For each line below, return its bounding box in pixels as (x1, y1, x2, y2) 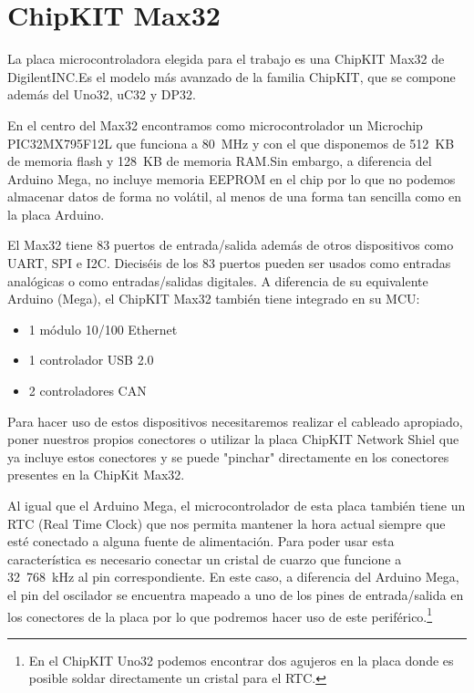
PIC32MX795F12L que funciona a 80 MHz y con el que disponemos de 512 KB (7, 133, 455, 152)
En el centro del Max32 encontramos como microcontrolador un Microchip (7, 115, 423, 134)
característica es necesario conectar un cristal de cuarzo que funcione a (7, 549, 402, 568)
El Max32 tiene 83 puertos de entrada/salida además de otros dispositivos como (7, 235, 454, 254)
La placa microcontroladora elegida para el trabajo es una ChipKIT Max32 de (7, 49, 445, 68)
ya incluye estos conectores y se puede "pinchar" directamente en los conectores (7, 447, 449, 466)
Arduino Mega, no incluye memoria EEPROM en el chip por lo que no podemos (7, 169, 456, 188)
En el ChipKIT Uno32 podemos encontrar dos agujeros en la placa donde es (28, 650, 454, 669)
